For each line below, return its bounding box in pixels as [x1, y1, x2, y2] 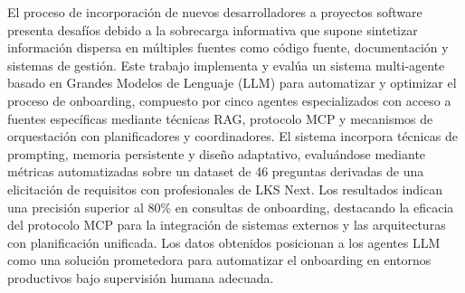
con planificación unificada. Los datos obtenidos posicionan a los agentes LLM [7, 232, 441, 251]
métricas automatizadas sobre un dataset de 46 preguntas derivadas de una [7, 162, 424, 181]
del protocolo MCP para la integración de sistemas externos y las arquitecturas [7, 215, 446, 234]
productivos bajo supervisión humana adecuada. [7, 268, 274, 287]
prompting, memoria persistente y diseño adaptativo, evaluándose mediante [7, 144, 426, 163]
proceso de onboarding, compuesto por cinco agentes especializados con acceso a [7, 90, 451, 109]
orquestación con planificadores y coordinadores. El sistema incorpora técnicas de [7, 127, 458, 146]
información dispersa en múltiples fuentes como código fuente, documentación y [7, 38, 449, 57]
